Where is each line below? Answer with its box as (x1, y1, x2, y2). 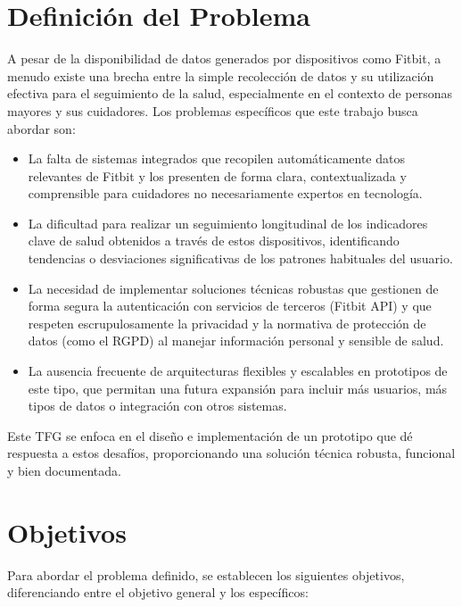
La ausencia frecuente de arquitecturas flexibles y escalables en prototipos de (28, 362, 448, 380)
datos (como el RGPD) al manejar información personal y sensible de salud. (28, 331, 444, 350)
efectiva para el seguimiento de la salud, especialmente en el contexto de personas (7, 84, 452, 103)
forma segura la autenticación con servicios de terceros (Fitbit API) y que (28, 296, 432, 315)
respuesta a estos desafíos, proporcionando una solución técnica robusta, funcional (7, 444, 456, 462)
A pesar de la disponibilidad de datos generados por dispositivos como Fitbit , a (7, 49, 441, 68)
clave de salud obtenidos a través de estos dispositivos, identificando (28, 231, 400, 250)
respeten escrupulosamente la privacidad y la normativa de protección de (28, 313, 426, 332)
